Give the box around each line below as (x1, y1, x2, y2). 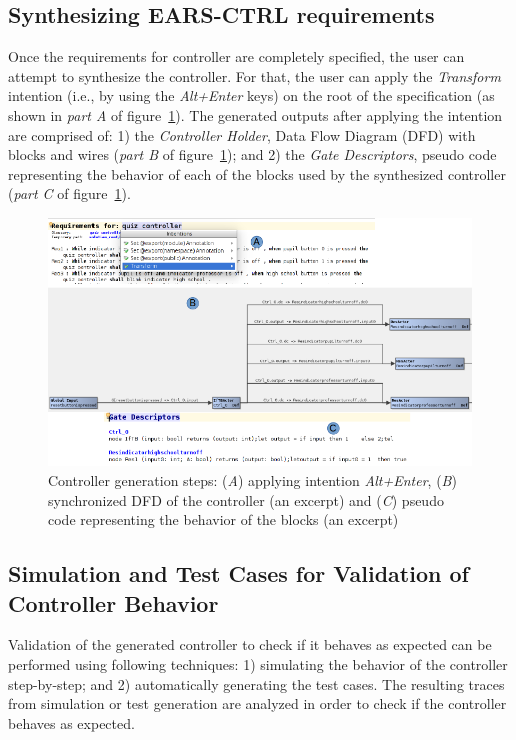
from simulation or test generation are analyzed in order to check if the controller (8, 693, 507, 714)
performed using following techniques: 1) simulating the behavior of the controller (8, 653, 508, 674)
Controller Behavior (8, 587, 219, 618)
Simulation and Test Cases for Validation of (8, 558, 469, 589)
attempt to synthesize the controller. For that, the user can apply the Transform (8, 65, 501, 86)
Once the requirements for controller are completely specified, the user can (8, 46, 465, 67)
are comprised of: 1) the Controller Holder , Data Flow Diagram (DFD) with (8, 124, 476, 145)
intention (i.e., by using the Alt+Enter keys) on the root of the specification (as (8, 85, 495, 106)
